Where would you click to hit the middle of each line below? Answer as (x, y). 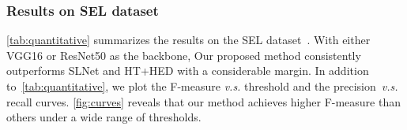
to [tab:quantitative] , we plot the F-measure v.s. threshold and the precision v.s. (202, 86)
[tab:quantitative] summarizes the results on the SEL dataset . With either (188, 40)
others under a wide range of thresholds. (104, 117)
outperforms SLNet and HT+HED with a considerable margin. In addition (188, 71)
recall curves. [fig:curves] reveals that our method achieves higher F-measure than (203, 101)
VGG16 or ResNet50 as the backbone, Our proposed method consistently (184, 55)
